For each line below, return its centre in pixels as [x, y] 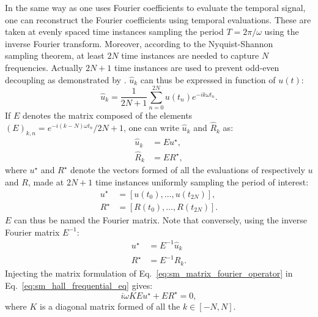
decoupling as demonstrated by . [66, 79]
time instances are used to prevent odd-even [197, 67]
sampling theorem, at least [55, 55]
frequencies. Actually [44, 67]
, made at [46, 181]
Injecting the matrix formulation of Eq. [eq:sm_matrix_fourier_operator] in [149, 273]
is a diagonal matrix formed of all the [110, 306]
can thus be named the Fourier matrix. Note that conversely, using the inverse [161, 220]
